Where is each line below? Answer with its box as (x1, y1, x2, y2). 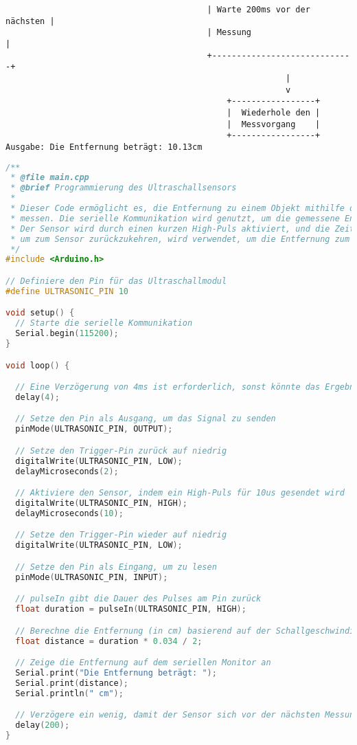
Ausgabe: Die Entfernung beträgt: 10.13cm (5, 142, 203, 152)
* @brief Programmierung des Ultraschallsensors (10, 183, 237, 193)
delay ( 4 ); (15, 392, 60, 402)
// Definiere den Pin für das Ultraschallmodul (5, 276, 227, 286)
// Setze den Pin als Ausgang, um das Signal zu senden (15, 414, 276, 424)
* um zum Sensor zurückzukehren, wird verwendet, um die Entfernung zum (10, 234, 350, 244)
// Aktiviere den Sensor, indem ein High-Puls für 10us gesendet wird (15, 488, 345, 498)
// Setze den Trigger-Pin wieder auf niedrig (15, 530, 227, 540)
